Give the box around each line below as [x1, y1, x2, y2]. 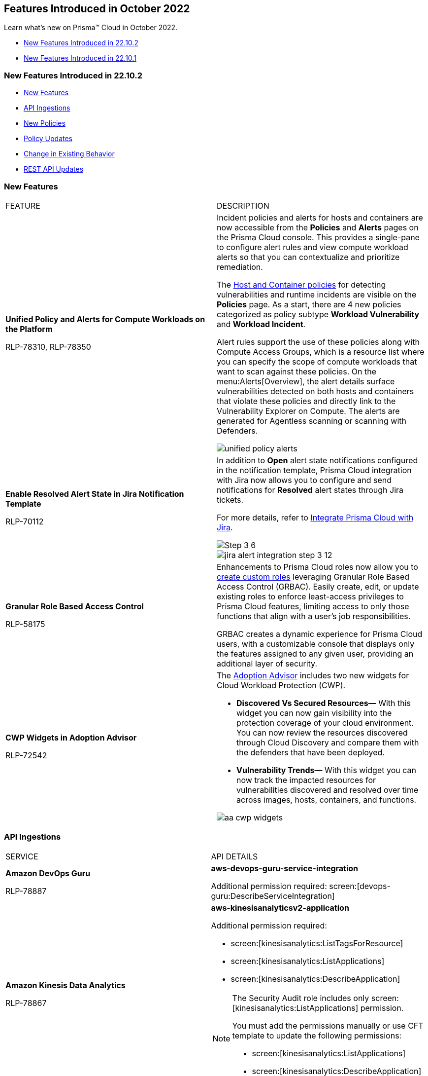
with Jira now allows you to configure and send [217, 475, 392, 485]
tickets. [217, 494, 244, 505]
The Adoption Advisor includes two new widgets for [217, 670, 409, 680]
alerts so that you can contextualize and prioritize [217, 252, 400, 262]
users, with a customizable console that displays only [217, 638, 415, 649]
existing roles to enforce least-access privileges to [217, 591, 404, 601]
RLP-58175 [5, 619, 45, 629]
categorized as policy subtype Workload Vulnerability [217, 309, 420, 319]
